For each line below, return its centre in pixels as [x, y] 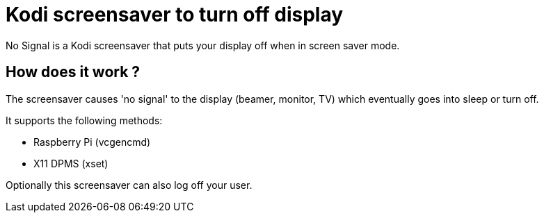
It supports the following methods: [84, 120]
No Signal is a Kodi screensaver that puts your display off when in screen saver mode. [203, 45]
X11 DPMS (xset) [71, 163]
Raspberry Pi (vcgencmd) [92, 142]
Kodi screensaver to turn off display [175, 15]
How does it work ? [73, 72]
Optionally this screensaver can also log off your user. [129, 185]
